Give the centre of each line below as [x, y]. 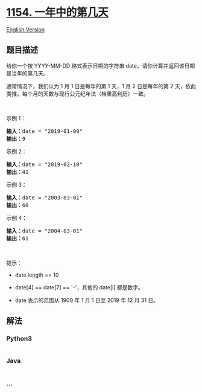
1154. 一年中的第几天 [57, 12]
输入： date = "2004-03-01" [45, 231]
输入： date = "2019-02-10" [45, 164]
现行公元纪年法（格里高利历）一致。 [104, 94]
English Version [26, 29]
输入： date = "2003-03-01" [45, 198]
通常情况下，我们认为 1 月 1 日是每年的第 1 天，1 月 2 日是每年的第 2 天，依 [99, 86]
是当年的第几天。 [27, 73]
